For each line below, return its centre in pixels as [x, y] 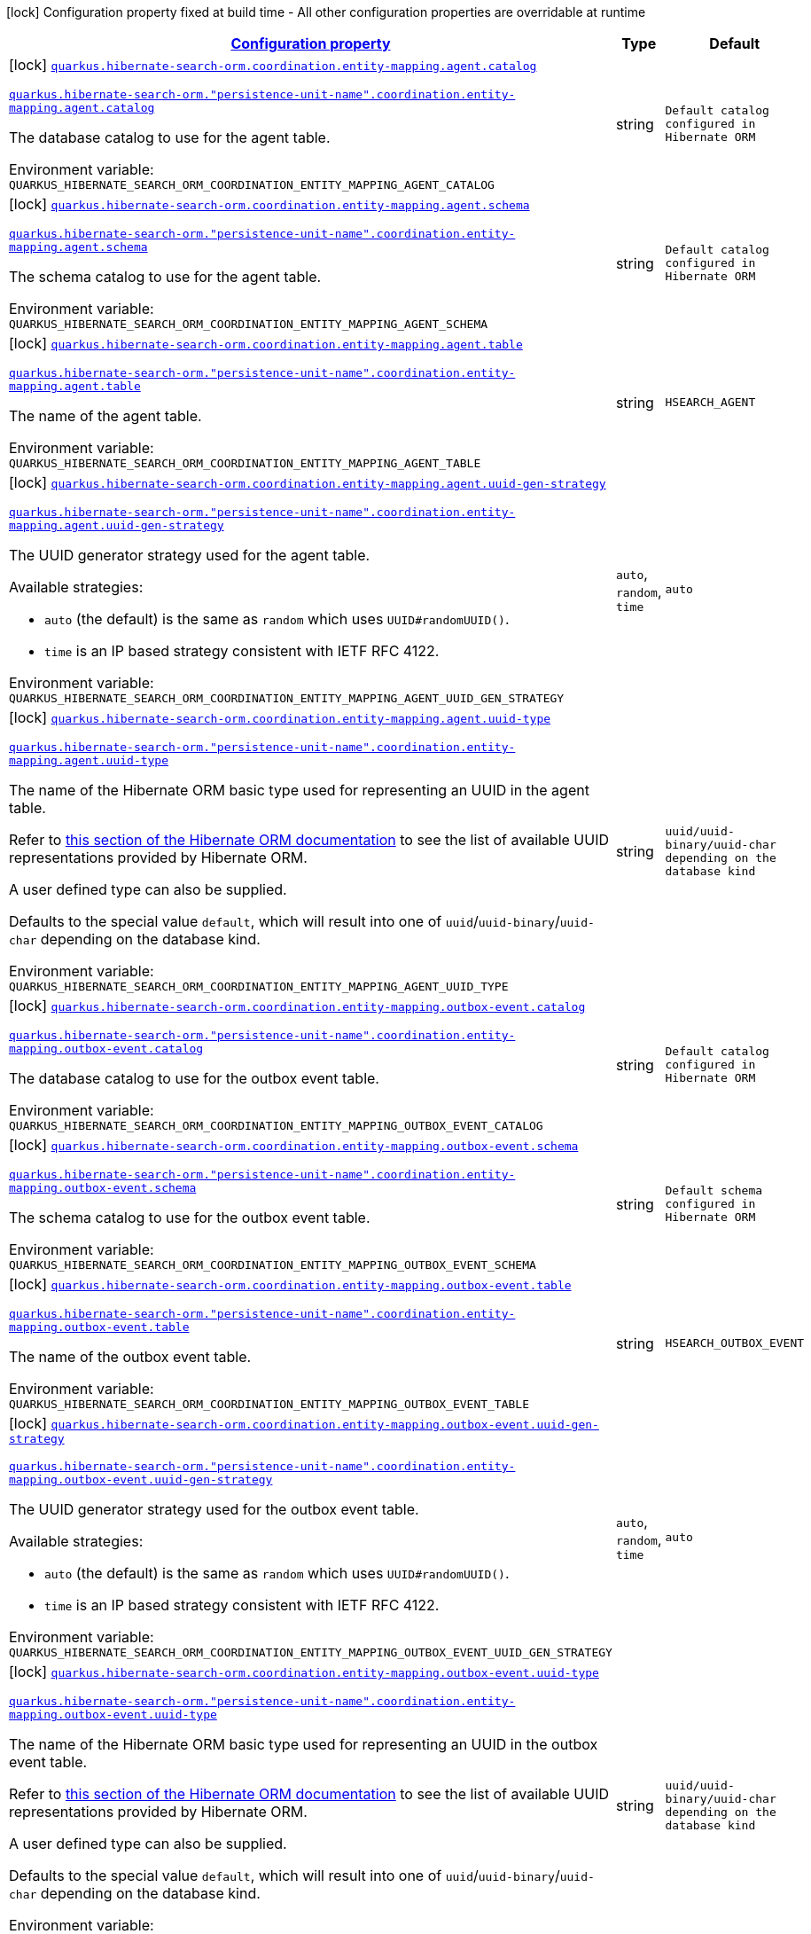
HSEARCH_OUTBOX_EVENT [735, 1343]
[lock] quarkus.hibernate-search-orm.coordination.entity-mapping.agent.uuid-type [280, 717]
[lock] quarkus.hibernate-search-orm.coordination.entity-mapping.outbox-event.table [290, 1284]
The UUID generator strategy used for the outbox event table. [214, 1509]
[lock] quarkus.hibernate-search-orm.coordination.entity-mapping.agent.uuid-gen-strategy [308, 482]
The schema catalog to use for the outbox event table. [190, 1218]
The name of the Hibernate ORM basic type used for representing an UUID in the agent [299, 790]
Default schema [714, 1190]
